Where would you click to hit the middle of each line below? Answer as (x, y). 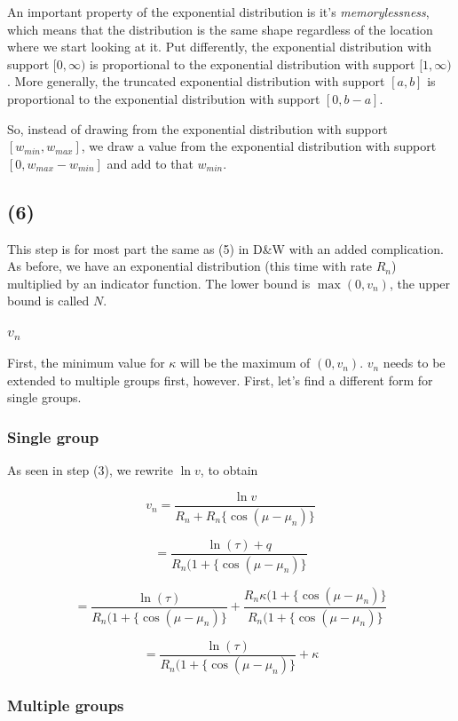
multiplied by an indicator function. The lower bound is (159, 283)
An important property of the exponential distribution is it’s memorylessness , (218, 12)
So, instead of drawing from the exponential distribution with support (197, 128)
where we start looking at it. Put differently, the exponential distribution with (220, 47)
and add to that (150, 163)
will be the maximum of (245, 363)
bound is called (48, 301)
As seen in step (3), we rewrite (90, 470)
